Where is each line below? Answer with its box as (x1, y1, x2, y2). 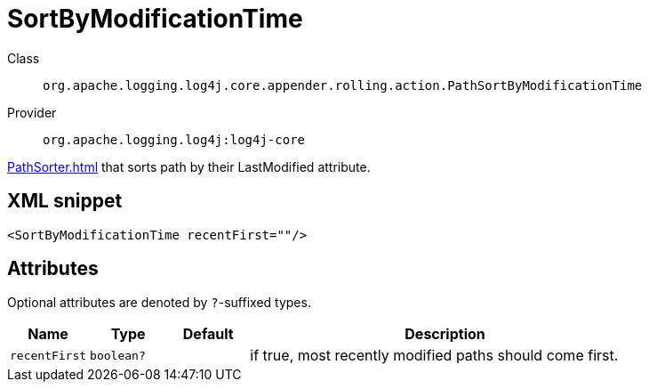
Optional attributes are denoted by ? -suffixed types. (7, 295, 311, 311)
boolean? (90, 348, 146, 362)
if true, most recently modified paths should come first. (250, 346, 619, 365)
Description (405, 325, 485, 344)
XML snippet (7, 190, 123, 213)
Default (182, 325, 234, 344)
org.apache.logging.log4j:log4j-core (43, 132, 306, 147)
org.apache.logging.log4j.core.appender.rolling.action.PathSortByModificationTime (43, 77, 643, 93)
